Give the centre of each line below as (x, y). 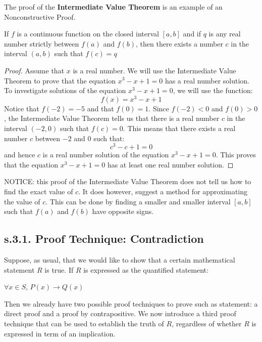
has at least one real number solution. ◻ (170, 164)
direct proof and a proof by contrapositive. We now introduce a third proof (120, 313)
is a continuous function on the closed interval (88, 34)
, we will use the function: (213, 90)
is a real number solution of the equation (106, 155)
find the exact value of (39, 191)
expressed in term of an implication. (60, 333)
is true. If (59, 269)
